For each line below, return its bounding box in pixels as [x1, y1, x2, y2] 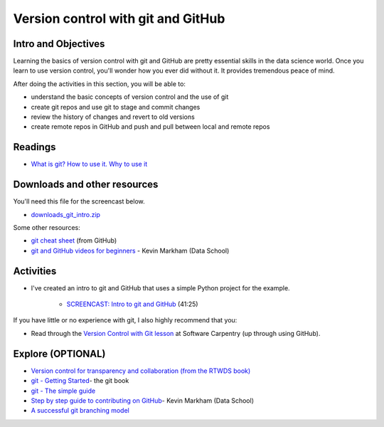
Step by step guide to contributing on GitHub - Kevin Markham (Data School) [31, 396, 255, 405]
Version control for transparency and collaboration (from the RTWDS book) [31, 367, 251, 375]
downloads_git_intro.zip [31, 210, 101, 218]
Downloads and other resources [13, 179, 159, 191]
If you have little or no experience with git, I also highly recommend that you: [13, 316, 238, 325]
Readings [13, 141, 56, 153]
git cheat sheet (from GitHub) [31, 236, 117, 245]
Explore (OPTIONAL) [13, 347, 106, 359]
